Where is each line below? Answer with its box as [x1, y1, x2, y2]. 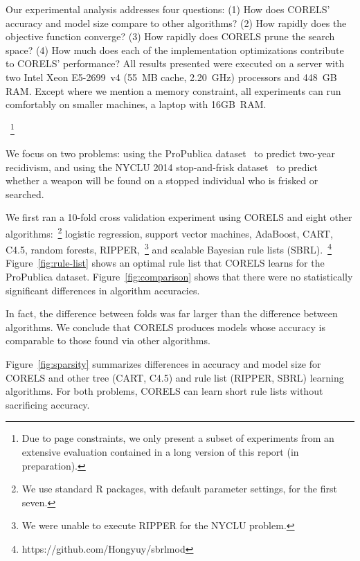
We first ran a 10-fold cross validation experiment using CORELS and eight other [6, 210, 352, 224]
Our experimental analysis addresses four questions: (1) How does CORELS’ [6, 2, 330, 16]
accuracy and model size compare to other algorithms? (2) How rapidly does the [6, 15, 347, 30]
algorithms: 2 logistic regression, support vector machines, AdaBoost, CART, [6, 224, 333, 240]
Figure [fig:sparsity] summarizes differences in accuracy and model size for [6, 357, 321, 371]
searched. [6, 186, 44, 201]
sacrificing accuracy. [6, 397, 90, 411]
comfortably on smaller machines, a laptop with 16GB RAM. [6, 97, 267, 112]
